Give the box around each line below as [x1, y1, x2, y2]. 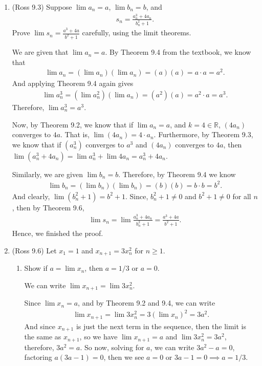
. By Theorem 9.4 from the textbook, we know [105, 47, 251, 57]
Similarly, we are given [12, 168, 83, 179]
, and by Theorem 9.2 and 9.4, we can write [78, 297, 215, 308]
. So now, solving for [80, 341, 144, 352]
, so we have [79, 331, 118, 342]
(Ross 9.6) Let [12, 245, 57, 255]
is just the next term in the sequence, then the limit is [76, 320, 246, 331]
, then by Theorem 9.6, [12, 202, 84, 212]
